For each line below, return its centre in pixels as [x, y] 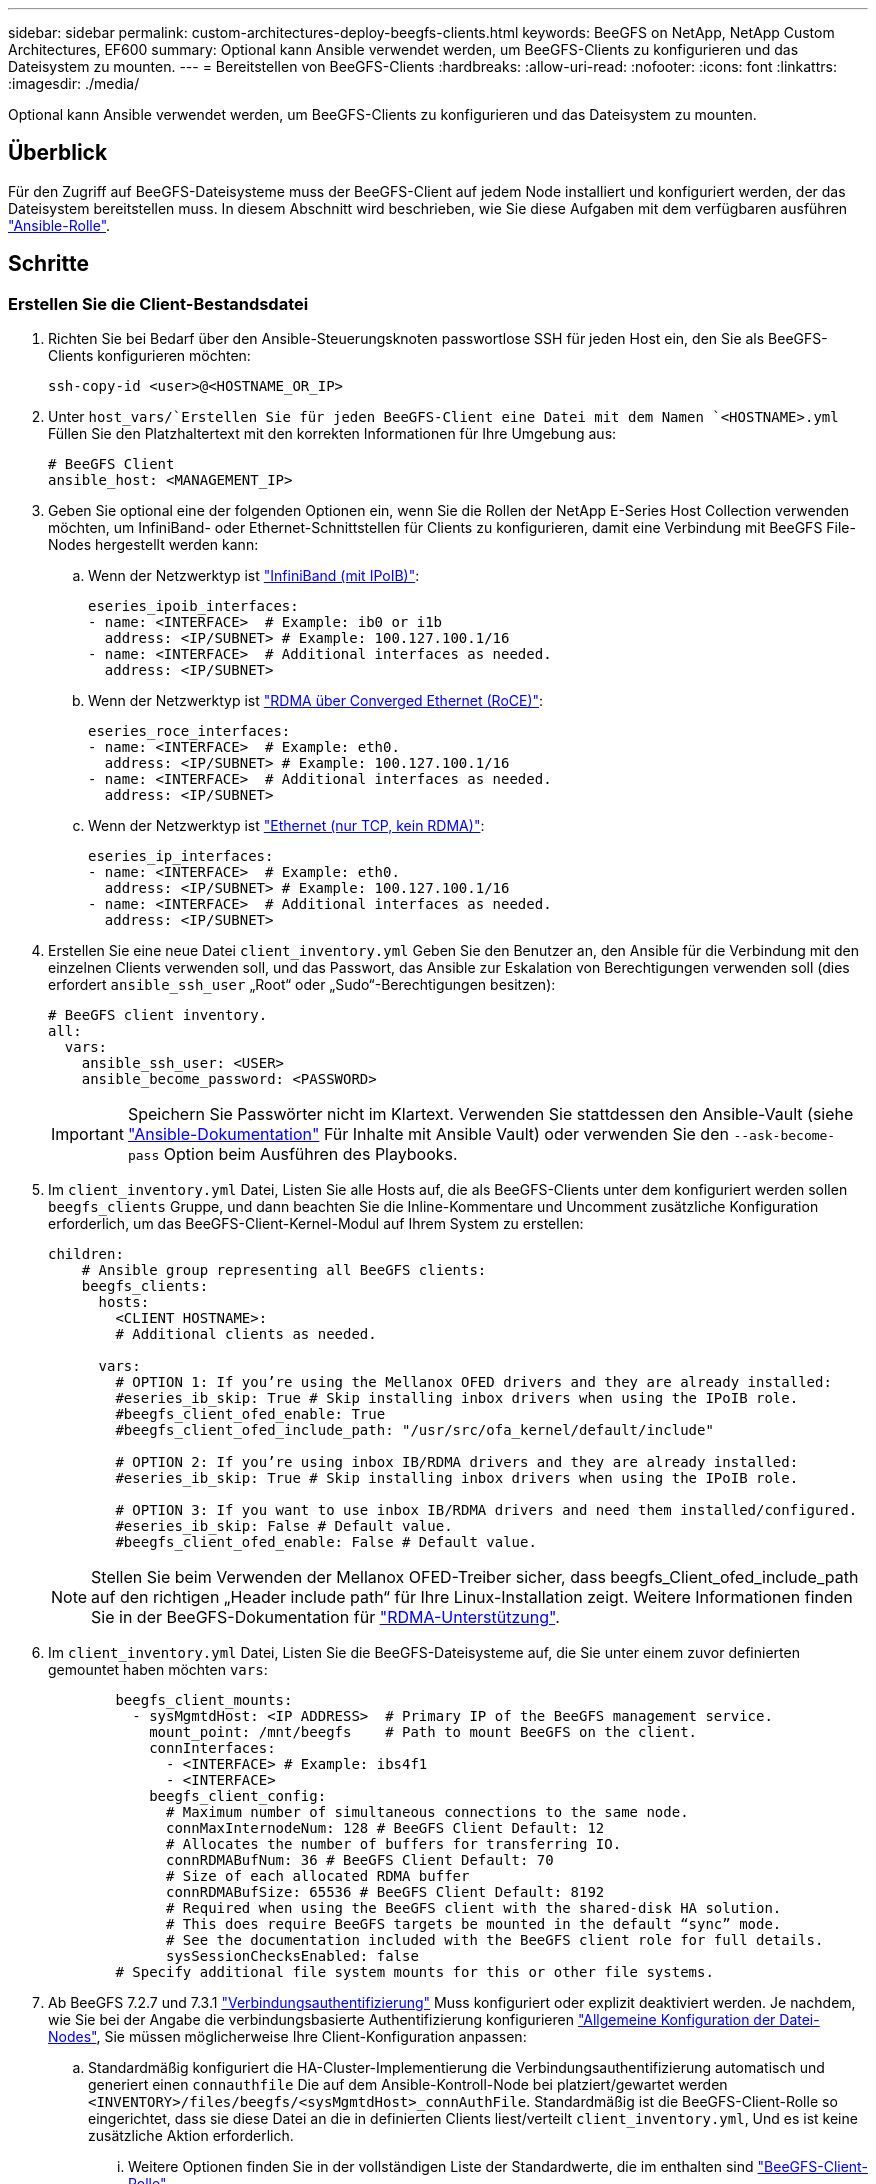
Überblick [58, 153]
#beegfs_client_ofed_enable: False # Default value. [326, 1542]
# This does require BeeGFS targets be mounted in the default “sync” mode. [474, 1924]
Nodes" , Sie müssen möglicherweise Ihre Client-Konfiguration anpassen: [287, 2037]
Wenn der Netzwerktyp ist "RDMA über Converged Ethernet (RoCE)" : [316, 701]
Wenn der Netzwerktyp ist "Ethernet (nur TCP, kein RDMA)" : [286, 826]
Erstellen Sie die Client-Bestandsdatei [158, 303]
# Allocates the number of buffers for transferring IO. [394, 1844]
